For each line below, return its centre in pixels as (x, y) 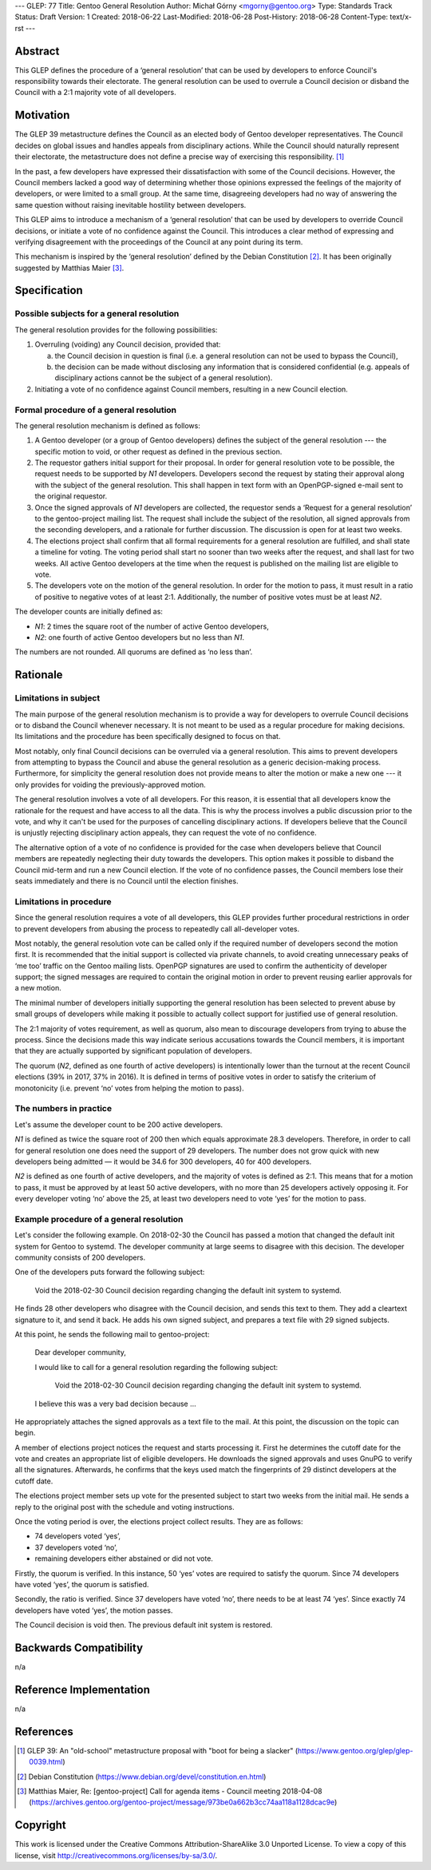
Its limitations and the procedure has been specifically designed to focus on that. (148, 736)
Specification (49, 290)
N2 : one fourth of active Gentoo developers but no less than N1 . (140, 637)
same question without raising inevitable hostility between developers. (130, 204)
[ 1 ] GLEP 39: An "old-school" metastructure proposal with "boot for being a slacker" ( (158, 1750)
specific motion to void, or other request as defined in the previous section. (158, 451)
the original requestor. (71, 496)
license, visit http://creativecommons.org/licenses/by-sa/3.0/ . (116, 1855)
